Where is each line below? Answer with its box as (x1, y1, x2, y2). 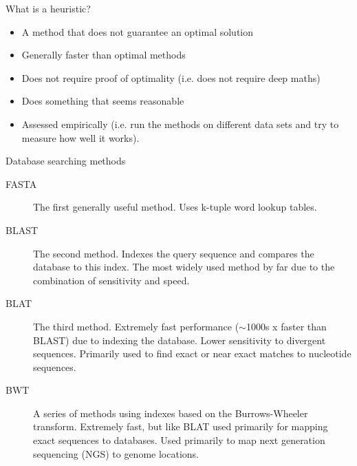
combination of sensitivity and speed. (33, 273, 190, 287)
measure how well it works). (21, 130, 140, 145)
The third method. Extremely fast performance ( (33, 319, 239, 333)
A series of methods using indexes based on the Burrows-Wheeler (33, 405, 308, 420)
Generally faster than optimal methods (21, 47, 186, 62)
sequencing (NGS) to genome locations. (33, 446, 199, 460)
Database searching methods (6, 153, 126, 168)
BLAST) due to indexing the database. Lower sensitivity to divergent (33, 332, 326, 347)
